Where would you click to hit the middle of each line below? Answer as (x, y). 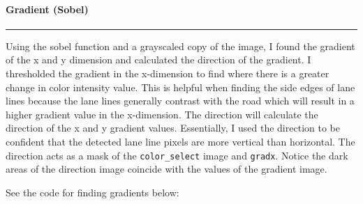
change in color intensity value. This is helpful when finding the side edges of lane (180, 87)
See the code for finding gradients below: (92, 192)
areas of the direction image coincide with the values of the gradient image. (166, 169)
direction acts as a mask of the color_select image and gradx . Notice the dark (177, 155)
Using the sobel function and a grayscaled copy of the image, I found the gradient (180, 46)
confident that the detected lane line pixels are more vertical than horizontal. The (180, 141)
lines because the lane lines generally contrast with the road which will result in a (180, 101)
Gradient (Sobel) (47, 9)
